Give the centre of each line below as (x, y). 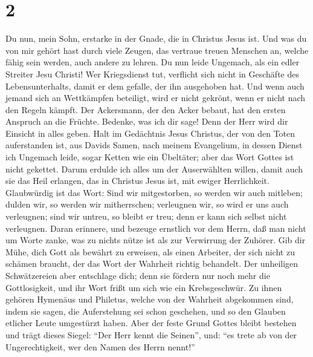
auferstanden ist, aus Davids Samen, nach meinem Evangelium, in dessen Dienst (154, 145)
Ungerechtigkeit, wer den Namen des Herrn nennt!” (100, 346)
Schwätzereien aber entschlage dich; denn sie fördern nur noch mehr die (138, 275)
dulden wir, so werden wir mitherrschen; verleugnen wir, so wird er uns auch (147, 204)
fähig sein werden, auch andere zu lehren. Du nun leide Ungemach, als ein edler (153, 62)
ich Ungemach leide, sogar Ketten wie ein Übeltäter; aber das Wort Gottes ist (150, 157)
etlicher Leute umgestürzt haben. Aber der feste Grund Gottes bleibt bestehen (151, 323)
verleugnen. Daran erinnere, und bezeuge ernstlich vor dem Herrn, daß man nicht (156, 228)
